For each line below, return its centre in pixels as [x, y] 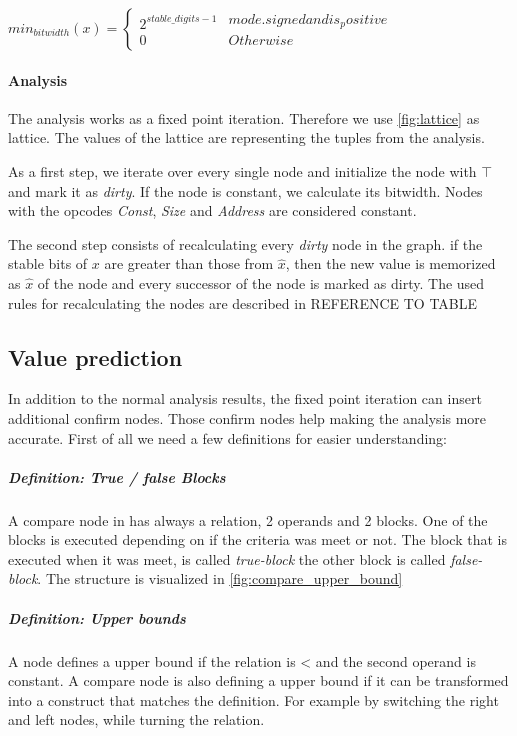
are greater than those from [189, 263]
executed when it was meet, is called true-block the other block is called [227, 558]
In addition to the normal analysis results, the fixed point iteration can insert [245, 398]
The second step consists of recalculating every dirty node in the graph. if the [245, 243]
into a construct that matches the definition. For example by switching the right [253, 699]
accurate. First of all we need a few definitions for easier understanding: [227, 437]
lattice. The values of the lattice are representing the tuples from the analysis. [246, 137]
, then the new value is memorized [390, 263]
